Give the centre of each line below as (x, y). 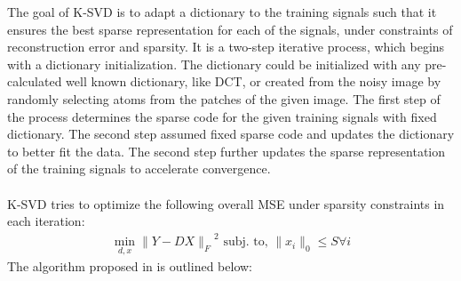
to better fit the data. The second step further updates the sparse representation (227, 151)
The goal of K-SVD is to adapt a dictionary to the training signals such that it (222, 12)
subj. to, (246, 242)
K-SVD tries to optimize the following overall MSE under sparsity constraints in (226, 203)
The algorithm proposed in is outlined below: (130, 266)
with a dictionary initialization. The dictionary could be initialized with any (214, 64)
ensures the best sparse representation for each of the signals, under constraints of (230, 29)
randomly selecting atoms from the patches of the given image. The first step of (224, 98)
